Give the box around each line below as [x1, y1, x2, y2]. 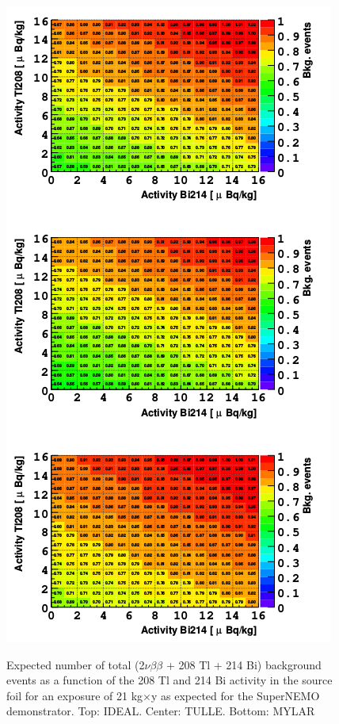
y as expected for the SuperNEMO [150, 687, 320, 703]
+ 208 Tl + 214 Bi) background [166, 656, 322, 672]
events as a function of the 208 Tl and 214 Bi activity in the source [6, 672, 333, 688]
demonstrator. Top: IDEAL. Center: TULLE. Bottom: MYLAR [6, 703, 315, 719]
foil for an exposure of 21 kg [6, 687, 143, 703]
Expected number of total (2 [6, 656, 145, 672]
